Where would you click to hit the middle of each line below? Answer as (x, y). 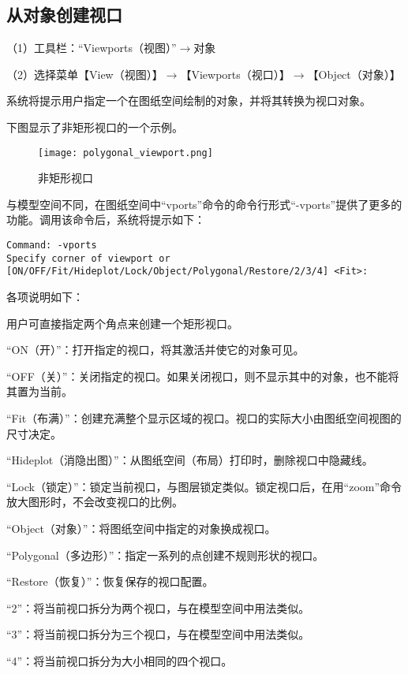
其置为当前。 (39, 391)
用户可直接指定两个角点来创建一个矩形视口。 (122, 323)
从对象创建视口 (64, 15)
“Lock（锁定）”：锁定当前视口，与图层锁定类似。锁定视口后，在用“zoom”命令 (204, 486)
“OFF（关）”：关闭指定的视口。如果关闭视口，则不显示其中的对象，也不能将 (203, 376)
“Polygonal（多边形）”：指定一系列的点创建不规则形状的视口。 (165, 555)
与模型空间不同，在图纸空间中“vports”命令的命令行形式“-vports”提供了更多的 (204, 204)
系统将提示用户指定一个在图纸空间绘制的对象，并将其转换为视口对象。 (189, 101)
